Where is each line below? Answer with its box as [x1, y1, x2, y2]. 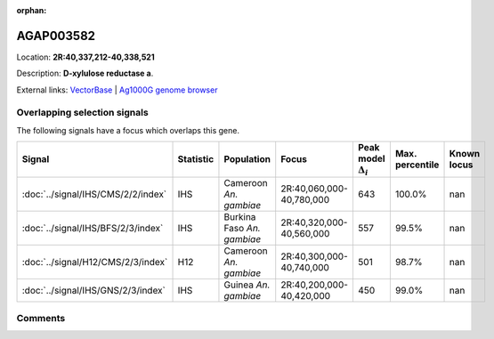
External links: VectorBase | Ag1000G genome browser [16, 85, 218, 95]
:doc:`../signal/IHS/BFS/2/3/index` [21, 222, 164, 234]
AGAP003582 [16, 28, 96, 44]
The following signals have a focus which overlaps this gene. [16, 125, 240, 135]
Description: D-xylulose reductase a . [16, 68, 154, 79]
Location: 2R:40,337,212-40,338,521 [16, 52, 155, 62]
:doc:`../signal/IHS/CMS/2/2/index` [21, 188, 167, 200]
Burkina [223, 210, 256, 222]
